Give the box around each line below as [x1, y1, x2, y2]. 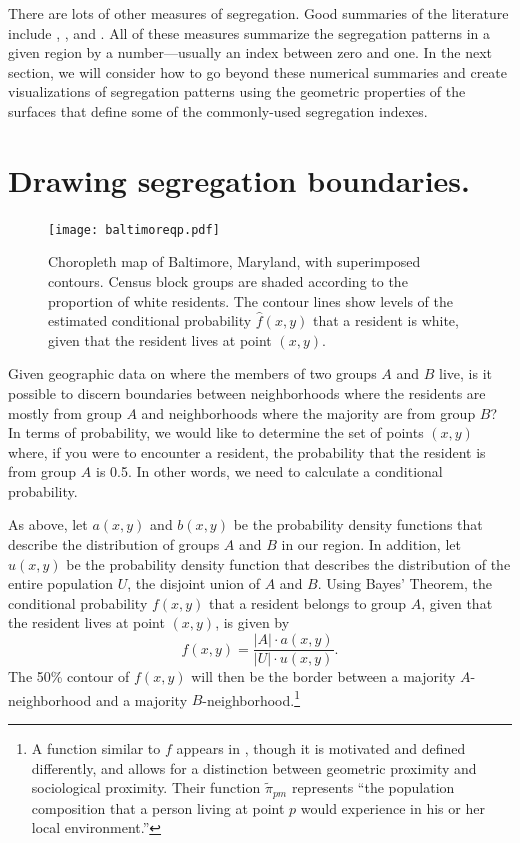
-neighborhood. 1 [202, 686, 301, 710]
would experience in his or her [300, 797, 485, 818]
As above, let [8, 514, 88, 535]
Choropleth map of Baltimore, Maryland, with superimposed [48, 251, 421, 272]
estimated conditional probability [48, 310, 252, 331]
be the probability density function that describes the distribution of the [66, 553, 511, 574]
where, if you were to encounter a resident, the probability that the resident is [8, 441, 486, 462]
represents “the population [291, 777, 455, 798]
